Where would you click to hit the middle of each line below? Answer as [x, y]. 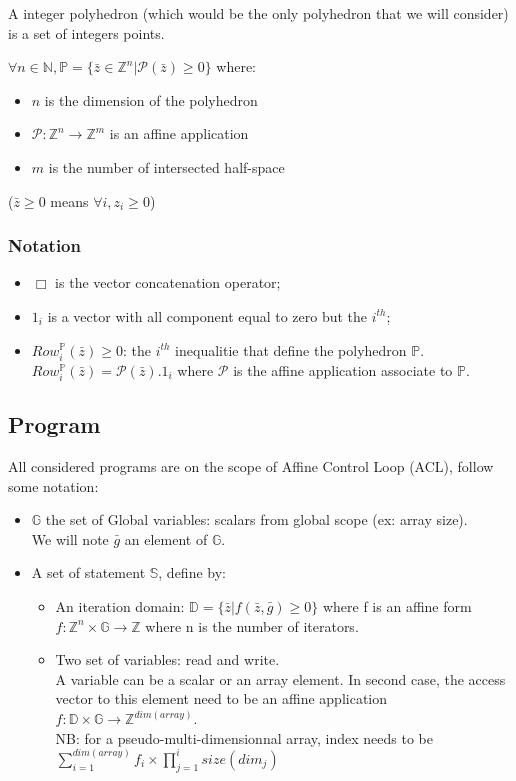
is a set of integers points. [86, 32]
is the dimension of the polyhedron [151, 99]
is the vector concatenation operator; [168, 282]
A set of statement [88, 572]
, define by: [192, 572]
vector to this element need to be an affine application [221, 698]
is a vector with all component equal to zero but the [207, 315]
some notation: [53, 485]
